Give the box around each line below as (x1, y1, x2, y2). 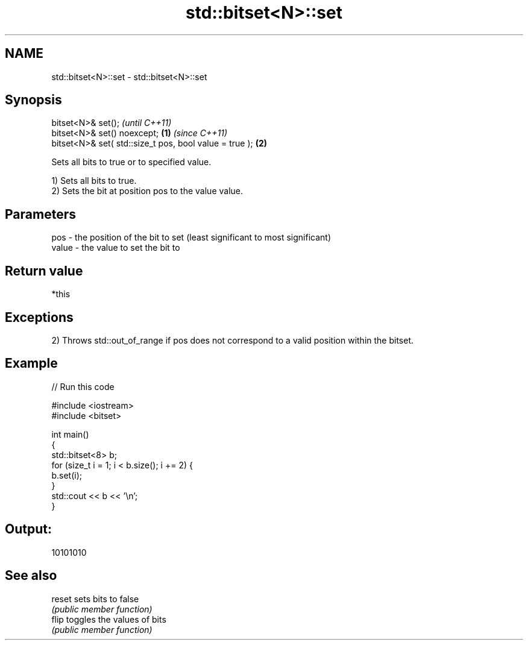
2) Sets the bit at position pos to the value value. (51, 186, 244, 197)
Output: (5, 521, 52, 537)
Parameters (5, 206, 76, 222)
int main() (51, 429, 89, 439)
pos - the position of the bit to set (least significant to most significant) (51, 232, 331, 243)
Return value (5, 263, 83, 278)
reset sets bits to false (51, 593, 139, 604)
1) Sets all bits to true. (51, 175, 137, 186)
